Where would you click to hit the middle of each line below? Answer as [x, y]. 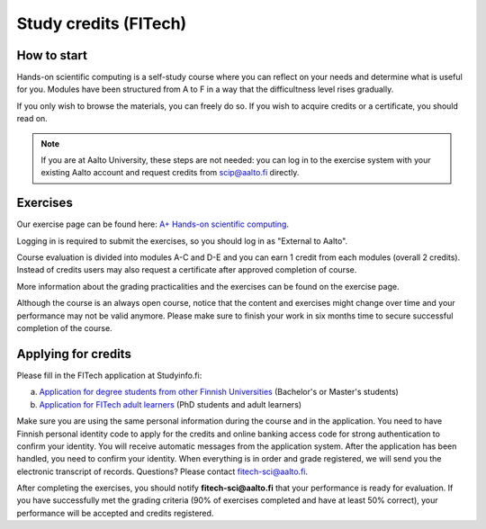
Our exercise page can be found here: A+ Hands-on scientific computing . [153, 224]
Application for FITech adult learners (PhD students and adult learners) [170, 404]
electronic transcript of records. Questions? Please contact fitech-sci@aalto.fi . [162, 471]
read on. [32, 119]
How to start [52, 55]
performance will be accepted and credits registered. [115, 513]
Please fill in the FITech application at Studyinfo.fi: [109, 375]
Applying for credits [74, 354]
